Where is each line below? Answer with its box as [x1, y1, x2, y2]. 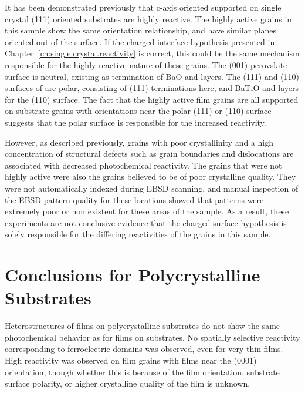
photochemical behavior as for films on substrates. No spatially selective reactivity [5, 331, 300, 343]
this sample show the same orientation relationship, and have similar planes [5, 24, 277, 36]
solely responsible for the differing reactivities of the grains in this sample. [5, 228, 271, 240]
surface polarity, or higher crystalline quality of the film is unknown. [5, 377, 250, 389]
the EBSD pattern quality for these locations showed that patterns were [5, 193, 264, 206]
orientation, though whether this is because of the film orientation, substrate [5, 365, 280, 378]
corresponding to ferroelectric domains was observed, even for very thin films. [5, 342, 283, 355]
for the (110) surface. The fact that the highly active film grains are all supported [5, 93, 299, 105]
